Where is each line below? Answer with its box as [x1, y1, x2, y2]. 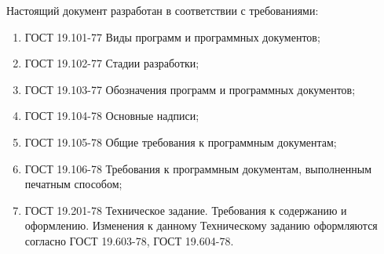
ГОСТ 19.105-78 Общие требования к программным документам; [24, 133, 337, 150]
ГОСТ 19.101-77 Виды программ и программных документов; [24, 28, 320, 45]
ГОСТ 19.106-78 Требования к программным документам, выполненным [24, 160, 372, 176]
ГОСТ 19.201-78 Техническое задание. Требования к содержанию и [24, 201, 347, 218]
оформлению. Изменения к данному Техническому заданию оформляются [24, 217, 378, 234]
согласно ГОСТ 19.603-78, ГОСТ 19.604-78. [24, 232, 234, 249]
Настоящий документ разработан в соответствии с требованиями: [6, 2, 319, 18]
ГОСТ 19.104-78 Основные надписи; [24, 107, 199, 124]
